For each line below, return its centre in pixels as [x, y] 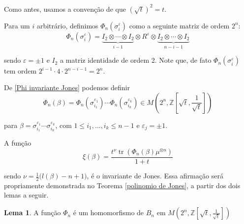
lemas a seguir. [26, 195]
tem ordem [20, 71]
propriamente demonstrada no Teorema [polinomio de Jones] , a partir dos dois [122, 185]
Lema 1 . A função [32, 212]
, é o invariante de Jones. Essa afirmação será [155, 176]
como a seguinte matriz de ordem [179, 25]
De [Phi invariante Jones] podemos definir [67, 87]
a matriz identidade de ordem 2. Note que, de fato [136, 60]
